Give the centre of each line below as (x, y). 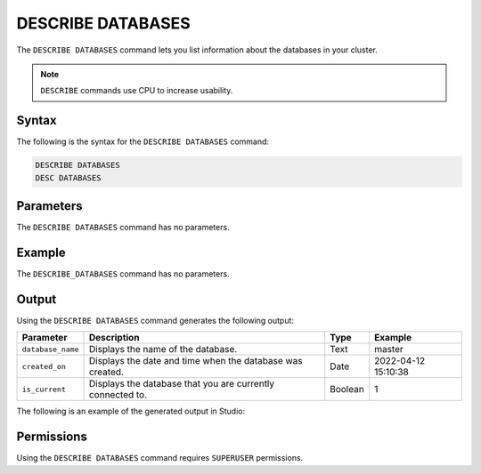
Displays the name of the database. (163, 349)
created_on (44, 366)
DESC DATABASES (68, 177)
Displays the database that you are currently (182, 384)
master (389, 349)
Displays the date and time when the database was (196, 361)
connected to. (118, 395)
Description (114, 338)
